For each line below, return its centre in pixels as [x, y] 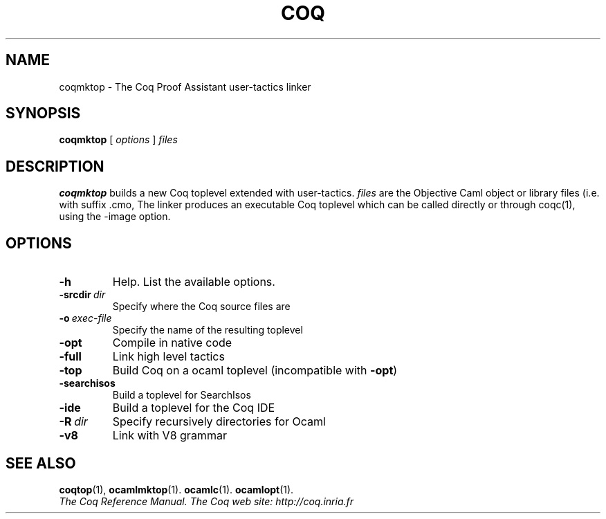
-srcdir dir [82, 295]
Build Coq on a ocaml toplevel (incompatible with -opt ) [255, 371]
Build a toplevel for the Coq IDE [194, 408]
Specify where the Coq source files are [201, 307]
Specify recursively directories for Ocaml [219, 422]
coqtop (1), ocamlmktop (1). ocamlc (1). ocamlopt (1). [176, 489]
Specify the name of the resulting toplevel [208, 330]
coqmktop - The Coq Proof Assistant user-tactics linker [185, 86]
